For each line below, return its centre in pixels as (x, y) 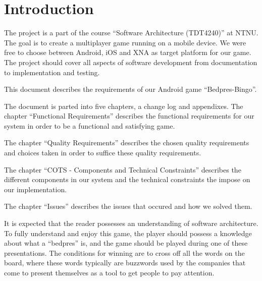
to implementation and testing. (52, 72)
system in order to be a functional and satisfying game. (90, 125)
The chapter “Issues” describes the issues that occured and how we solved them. (128, 206)
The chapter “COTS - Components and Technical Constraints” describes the (123, 169)
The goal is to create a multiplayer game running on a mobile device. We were (125, 42)
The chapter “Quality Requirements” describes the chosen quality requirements (127, 143)
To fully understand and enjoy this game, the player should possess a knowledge (128, 233)
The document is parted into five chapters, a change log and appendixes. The (124, 106)
